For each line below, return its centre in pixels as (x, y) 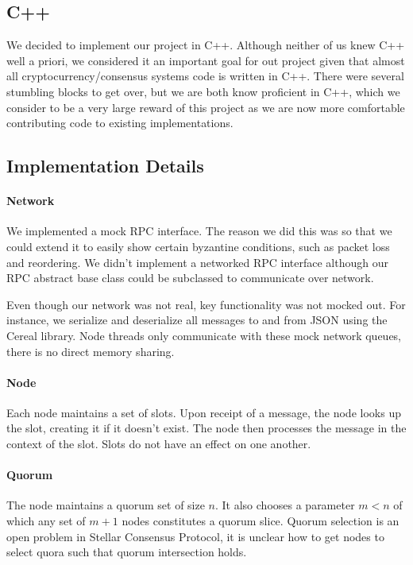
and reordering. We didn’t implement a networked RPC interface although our (197, 262)
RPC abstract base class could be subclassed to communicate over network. (190, 278)
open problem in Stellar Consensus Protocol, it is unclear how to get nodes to (195, 536)
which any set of (46, 521)
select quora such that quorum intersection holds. (127, 552)
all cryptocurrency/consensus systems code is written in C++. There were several (205, 76)
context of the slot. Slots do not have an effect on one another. (159, 444)
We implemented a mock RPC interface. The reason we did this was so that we (199, 231)
